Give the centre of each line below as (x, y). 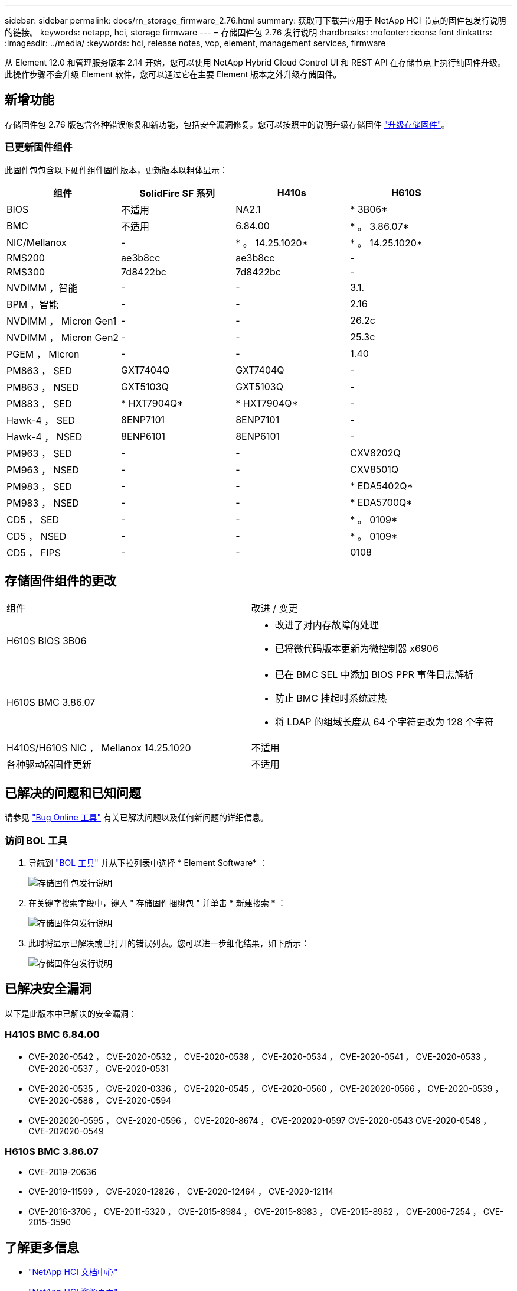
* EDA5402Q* (382, 486)
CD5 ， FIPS (34, 552)
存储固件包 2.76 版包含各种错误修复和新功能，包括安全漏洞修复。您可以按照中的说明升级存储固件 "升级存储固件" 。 (227, 124)
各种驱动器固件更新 (49, 765)
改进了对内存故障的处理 (327, 625)
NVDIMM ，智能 (42, 288)
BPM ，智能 (32, 304)
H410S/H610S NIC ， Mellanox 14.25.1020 (99, 748)
